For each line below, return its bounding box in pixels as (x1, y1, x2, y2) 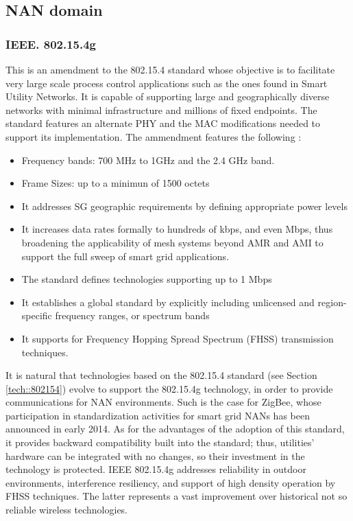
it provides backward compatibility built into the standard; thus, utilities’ (5, 435, 315, 450)
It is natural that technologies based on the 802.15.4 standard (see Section (5, 368, 317, 382)
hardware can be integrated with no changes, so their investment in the (5, 448, 305, 463)
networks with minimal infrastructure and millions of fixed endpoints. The (5, 102, 317, 117)
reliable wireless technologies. (5, 502, 128, 517)
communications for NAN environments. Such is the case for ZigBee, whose (5, 395, 321, 409)
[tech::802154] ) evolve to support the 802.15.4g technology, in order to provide (5, 381, 333, 395)
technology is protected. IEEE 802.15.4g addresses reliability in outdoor (5, 462, 306, 476)
